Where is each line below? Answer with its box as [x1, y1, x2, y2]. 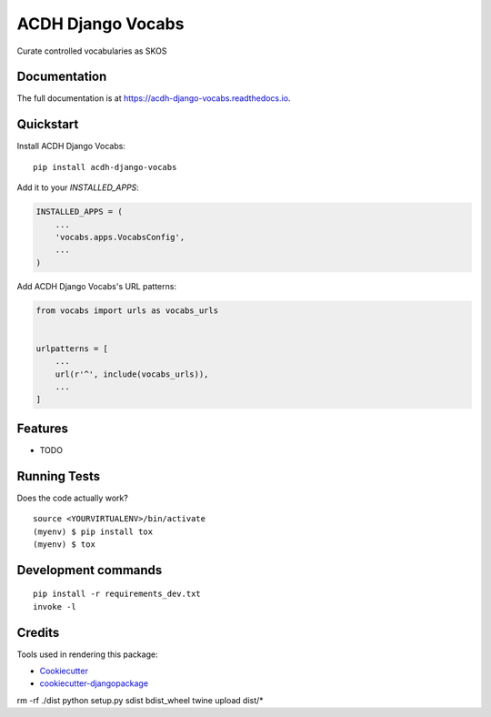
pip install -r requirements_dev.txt [33, 589, 202, 600]
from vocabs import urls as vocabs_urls [35, 305, 218, 316]
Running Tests [16, 469, 100, 484]
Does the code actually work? [16, 492, 129, 503]
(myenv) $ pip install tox [33, 526, 154, 537]
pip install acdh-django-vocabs [33, 162, 177, 172]
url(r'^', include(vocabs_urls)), [55, 369, 209, 379]
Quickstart [16, 116, 79, 132]
